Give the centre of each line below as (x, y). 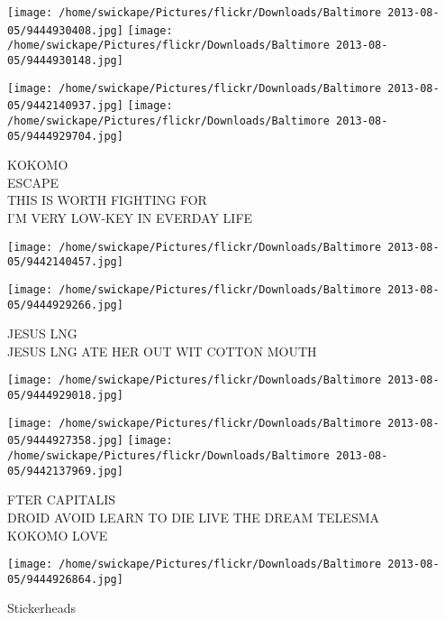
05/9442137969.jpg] (65, 471)
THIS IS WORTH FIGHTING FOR (107, 200)
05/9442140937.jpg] (65, 106)
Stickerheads (41, 608)
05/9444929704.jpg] (65, 136)
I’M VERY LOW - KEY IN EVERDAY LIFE (130, 218)
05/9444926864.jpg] (65, 579)
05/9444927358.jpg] (65, 441)
